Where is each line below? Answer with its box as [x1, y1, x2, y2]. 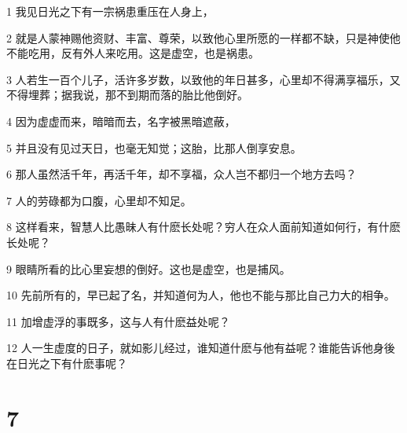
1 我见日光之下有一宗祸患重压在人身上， [6, 3, 214, 19]
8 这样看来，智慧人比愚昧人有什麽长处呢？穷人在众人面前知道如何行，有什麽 [6, 218, 401, 235]
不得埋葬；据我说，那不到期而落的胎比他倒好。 [6, 86, 248, 103]
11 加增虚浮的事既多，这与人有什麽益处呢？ [6, 313, 230, 329]
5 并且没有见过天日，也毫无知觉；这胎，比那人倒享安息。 [6, 139, 302, 156]
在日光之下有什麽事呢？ [6, 354, 127, 371]
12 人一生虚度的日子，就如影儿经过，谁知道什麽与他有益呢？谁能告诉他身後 [6, 339, 395, 356]
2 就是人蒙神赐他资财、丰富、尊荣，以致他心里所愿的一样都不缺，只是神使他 [6, 29, 401, 46]
